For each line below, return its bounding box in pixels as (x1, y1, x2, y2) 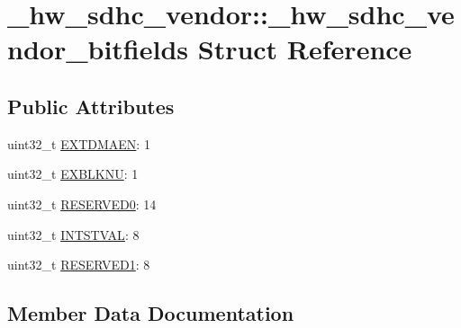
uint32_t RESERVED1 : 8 (7, 255, 150, 274)
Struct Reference (197, 31, 412, 67)
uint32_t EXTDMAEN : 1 (7, 134, 150, 153)
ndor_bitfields (7, 31, 189, 67)
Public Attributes (7, 92, 175, 120)
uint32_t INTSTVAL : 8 (7, 225, 140, 244)
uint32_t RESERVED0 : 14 (7, 194, 157, 213)
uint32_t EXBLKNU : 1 (7, 164, 139, 183)
